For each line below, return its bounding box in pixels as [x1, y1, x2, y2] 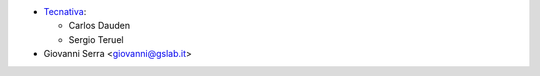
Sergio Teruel [68, 33, 124, 45]
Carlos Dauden [68, 20, 130, 32]
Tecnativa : [43, 6, 87, 17]
